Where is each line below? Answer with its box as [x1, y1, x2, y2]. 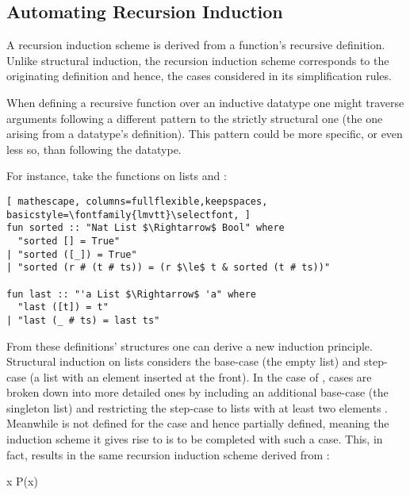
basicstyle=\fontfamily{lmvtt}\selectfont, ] [6, 209, 251, 221]
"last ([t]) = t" [17, 301, 109, 313]
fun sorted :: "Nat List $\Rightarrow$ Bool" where [6, 222, 285, 234]
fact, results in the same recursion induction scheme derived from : [6, 446, 330, 462]
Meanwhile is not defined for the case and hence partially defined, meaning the [6, 415, 389, 432]
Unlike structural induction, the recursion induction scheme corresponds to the [6, 52, 389, 68]
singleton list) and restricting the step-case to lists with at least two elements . [6, 399, 388, 416]
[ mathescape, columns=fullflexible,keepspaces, [6, 195, 268, 207]
